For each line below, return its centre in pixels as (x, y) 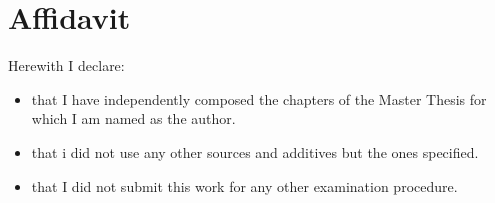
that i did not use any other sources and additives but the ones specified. (255, 151)
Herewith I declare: (66, 65)
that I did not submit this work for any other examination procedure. (244, 185)
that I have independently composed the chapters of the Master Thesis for (259, 98)
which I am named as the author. (133, 118)
